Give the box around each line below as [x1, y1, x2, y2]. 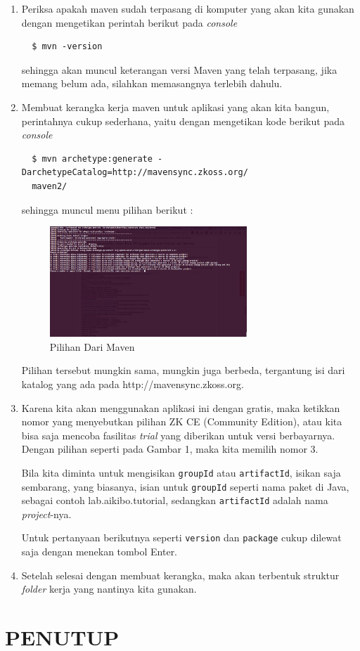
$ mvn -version [32, 41, 103, 52]
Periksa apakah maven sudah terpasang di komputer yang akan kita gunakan [21, 1, 354, 15]
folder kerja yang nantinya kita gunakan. [21, 581, 197, 596]
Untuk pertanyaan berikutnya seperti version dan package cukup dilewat [21, 530, 342, 545]
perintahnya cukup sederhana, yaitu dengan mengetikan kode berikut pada [21, 113, 345, 128]
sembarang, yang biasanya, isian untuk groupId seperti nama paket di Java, [21, 479, 349, 494]
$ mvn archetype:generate [32, 153, 153, 164]
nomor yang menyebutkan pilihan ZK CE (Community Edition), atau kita [21, 414, 342, 429]
